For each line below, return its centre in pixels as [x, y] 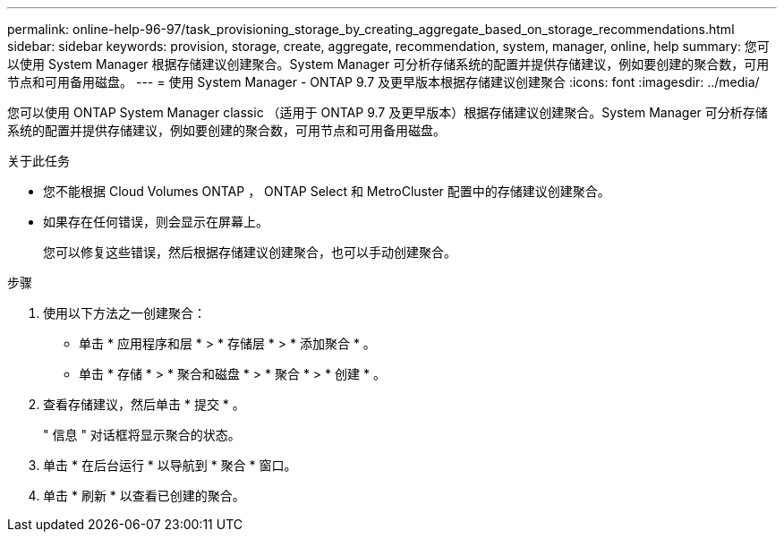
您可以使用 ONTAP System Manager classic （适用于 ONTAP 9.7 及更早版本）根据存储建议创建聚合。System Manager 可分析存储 [388, 112]
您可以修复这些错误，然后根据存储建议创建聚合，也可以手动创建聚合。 [250, 252]
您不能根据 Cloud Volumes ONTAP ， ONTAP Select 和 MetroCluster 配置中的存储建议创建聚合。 [327, 191]
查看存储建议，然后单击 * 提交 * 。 [144, 404]
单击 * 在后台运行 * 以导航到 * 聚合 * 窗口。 [170, 465]
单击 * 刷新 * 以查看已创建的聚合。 [144, 496]
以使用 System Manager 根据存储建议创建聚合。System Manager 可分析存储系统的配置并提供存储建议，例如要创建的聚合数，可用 [388, 64]
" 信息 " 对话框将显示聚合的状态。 [142, 435]
